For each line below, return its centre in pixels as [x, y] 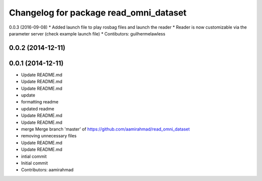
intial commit [34, 156]
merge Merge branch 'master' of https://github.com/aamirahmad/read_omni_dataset [106, 129]
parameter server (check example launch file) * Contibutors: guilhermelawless [87, 33]
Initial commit [34, 163]
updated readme [38, 109]
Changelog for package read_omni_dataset [98, 13]
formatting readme [40, 102]
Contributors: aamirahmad [47, 170]
